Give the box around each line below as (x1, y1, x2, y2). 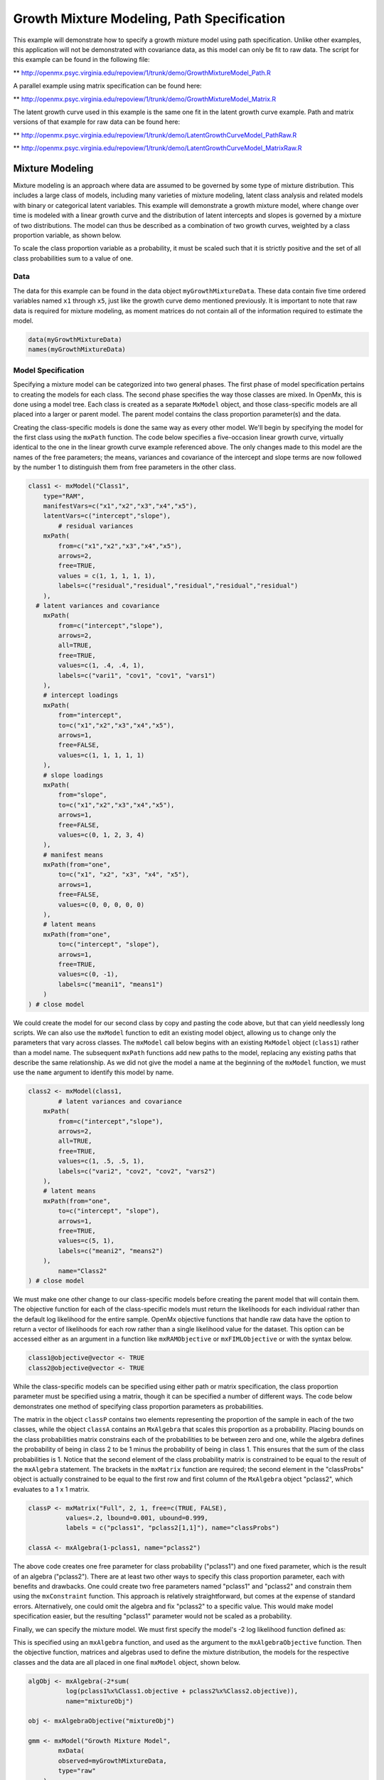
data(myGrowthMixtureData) (28, 335, 122, 343)
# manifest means (43, 851, 104, 859)
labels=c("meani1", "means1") (58, 980, 164, 988)
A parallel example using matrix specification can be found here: (13, 82, 202, 90)
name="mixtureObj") (65, 1697, 134, 1705)
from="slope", (58, 791, 107, 799)
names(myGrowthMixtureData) (28, 345, 126, 354)
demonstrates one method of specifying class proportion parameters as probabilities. (13, 1402, 264, 1410)
